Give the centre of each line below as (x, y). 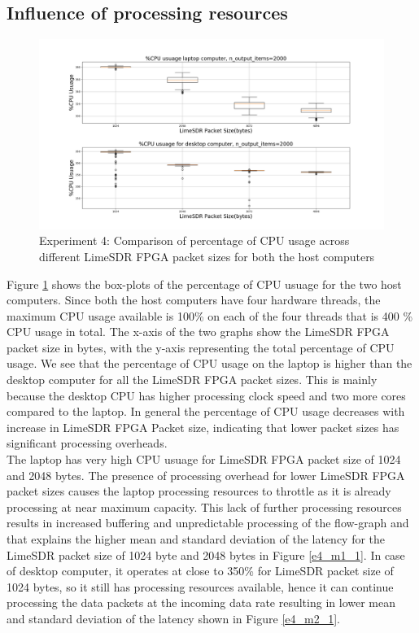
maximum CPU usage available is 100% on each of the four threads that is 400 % (210, 315)
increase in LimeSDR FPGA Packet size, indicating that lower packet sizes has (203, 427)
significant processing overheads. (87, 443)
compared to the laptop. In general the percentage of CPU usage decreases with (206, 411)
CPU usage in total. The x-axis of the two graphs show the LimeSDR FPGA (198, 332)
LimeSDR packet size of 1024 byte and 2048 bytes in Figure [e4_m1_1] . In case (206, 554)
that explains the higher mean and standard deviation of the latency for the (196, 539)
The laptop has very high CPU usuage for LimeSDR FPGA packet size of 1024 (204, 459)
